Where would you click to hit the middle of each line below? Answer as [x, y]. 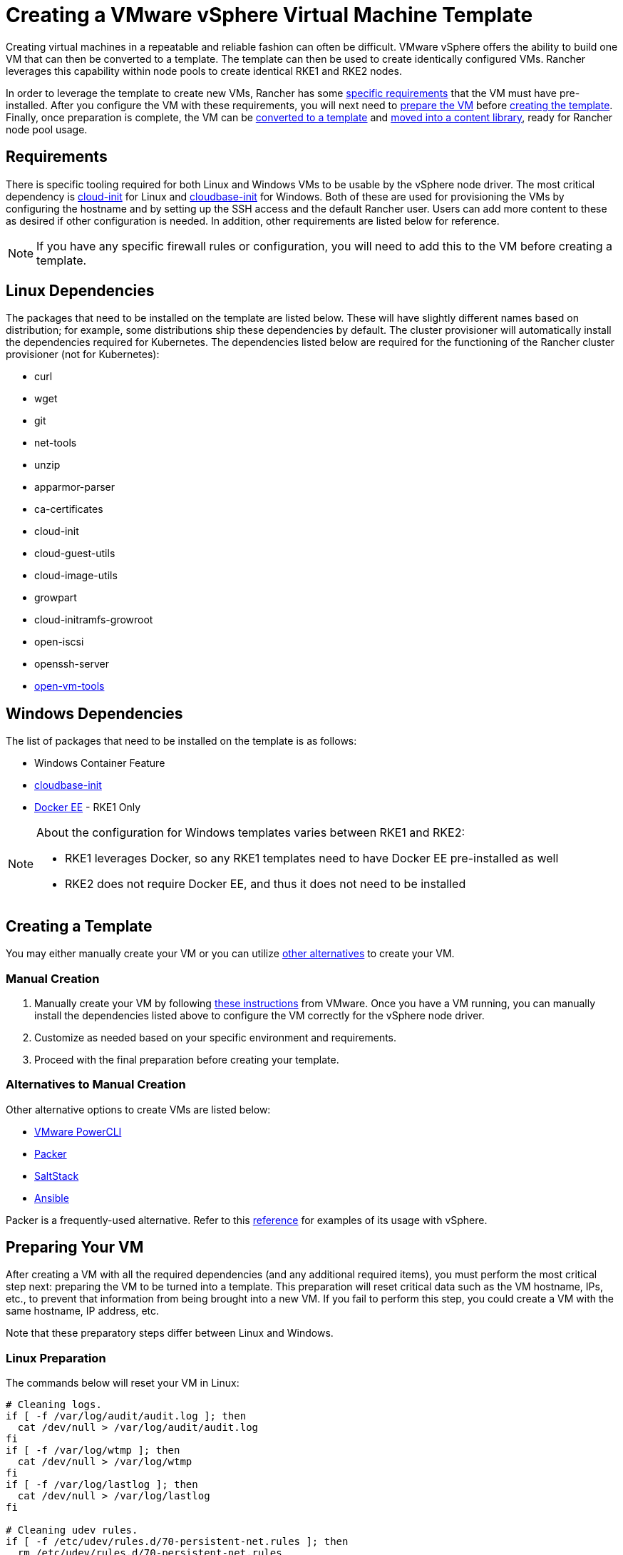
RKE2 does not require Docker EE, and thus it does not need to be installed [266, 884]
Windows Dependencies [94, 713]
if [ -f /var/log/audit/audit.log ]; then [126, 1416]
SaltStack [57, 1176]
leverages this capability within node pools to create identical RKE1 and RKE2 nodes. [204, 71]
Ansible [52, 1198]
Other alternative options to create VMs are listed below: [138, 1109]
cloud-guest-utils [75, 554]
